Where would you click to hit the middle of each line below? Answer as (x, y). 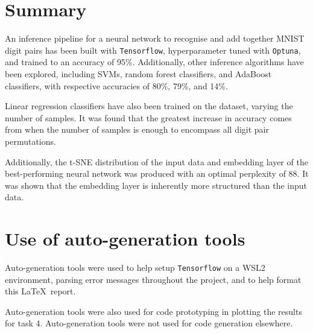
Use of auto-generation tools (125, 239)
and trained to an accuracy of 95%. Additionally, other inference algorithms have (154, 62)
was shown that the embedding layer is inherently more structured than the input (156, 185)
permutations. (30, 141)
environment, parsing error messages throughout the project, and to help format (153, 279)
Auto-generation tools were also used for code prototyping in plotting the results (153, 311)
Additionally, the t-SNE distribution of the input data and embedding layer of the (156, 161)
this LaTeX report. (40, 291)
